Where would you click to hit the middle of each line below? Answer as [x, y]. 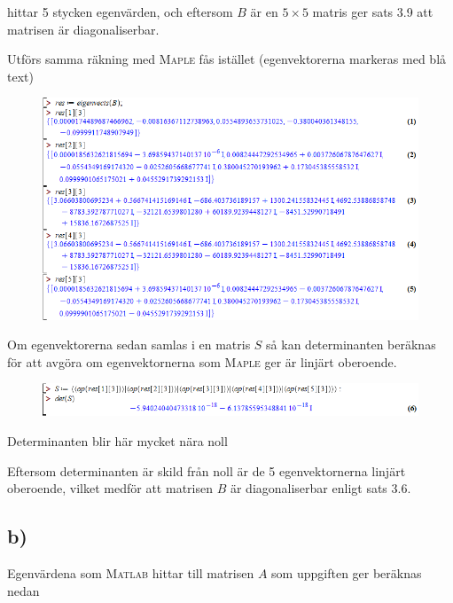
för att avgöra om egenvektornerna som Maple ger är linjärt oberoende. [202, 361]
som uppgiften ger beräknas [347, 572]
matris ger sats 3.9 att [373, 12]
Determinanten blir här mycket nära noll [117, 440]
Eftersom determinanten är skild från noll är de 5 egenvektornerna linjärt [207, 470]
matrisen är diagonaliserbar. [83, 29]
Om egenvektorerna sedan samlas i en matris [129, 345]
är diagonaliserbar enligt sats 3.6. [320, 488]
